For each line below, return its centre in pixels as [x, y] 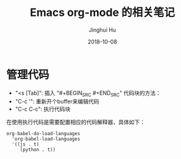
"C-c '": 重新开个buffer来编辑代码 [57, 102]
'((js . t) [26, 144]
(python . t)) [38, 150]
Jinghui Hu [102, 30]
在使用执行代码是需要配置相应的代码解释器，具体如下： [76, 122]
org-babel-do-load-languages [43, 134]
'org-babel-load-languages [46, 139]
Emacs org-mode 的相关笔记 [102, 13]
